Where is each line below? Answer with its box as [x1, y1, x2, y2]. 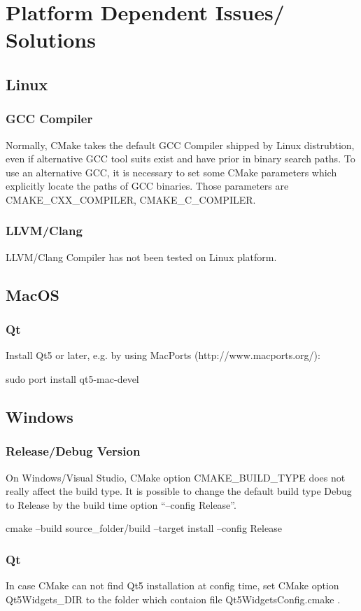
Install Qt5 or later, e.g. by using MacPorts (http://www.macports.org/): [6, 348, 320, 363]
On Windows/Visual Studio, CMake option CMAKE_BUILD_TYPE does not [6, 470, 346, 484]
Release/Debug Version [6, 442, 141, 460]
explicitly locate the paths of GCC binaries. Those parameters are [6, 178, 289, 193]
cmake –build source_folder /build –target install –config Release [6, 521, 282, 535]
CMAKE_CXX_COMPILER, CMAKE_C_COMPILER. [6, 192, 256, 206]
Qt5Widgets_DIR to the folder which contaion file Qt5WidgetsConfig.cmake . [6, 591, 341, 606]
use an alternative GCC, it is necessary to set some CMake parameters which [6, 164, 337, 179]
